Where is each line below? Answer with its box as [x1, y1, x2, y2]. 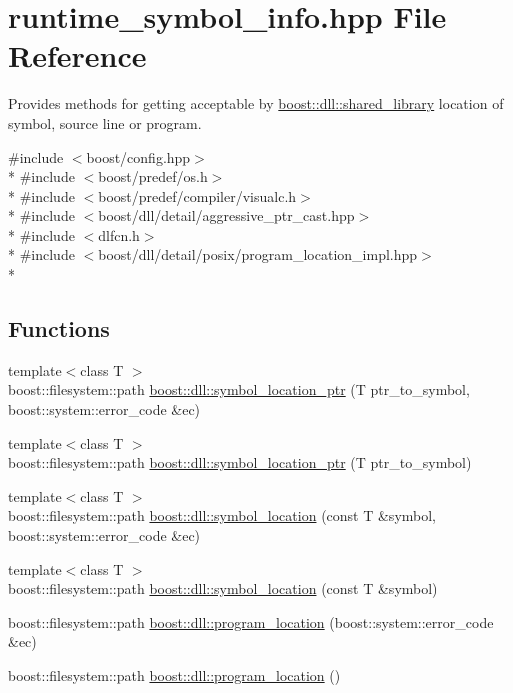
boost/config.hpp [86, 146, 191, 167]
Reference [8, 35, 147, 76]
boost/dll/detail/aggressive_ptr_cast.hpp [98, 205, 355, 226]
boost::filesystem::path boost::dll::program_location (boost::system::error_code [8, 611, 494, 632]
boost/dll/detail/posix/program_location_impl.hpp [98, 244, 418, 265]
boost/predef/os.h [98, 166, 208, 187]
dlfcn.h [98, 224, 140, 245]
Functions [8, 313, 110, 344]
